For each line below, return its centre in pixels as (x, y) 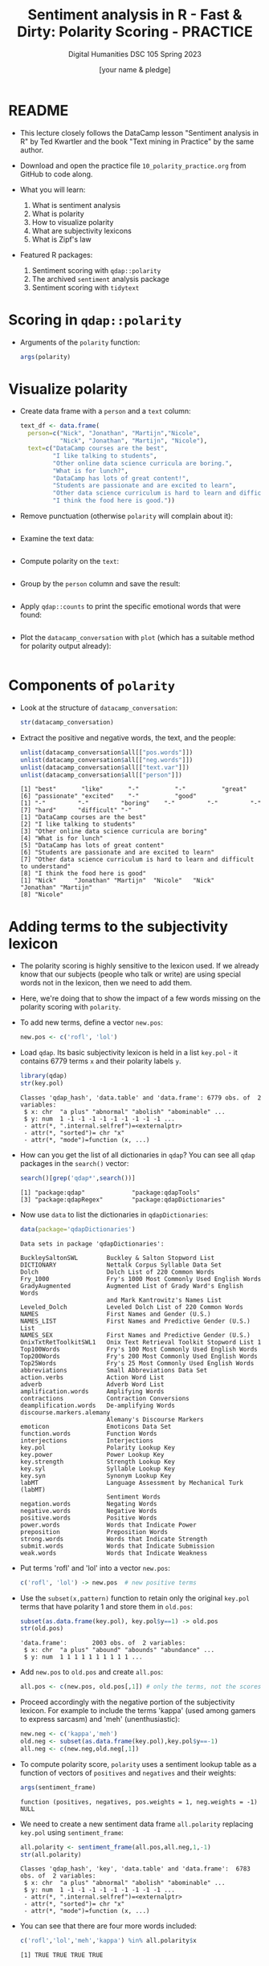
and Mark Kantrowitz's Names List (164, 1300)
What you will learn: (53, 190)
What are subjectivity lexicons (82, 230)
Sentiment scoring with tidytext (86, 288)
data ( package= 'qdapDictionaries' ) (77, 1229)
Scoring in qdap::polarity (95, 320)
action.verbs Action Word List (92, 1377)
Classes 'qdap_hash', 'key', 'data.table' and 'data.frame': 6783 (135, 1869)
